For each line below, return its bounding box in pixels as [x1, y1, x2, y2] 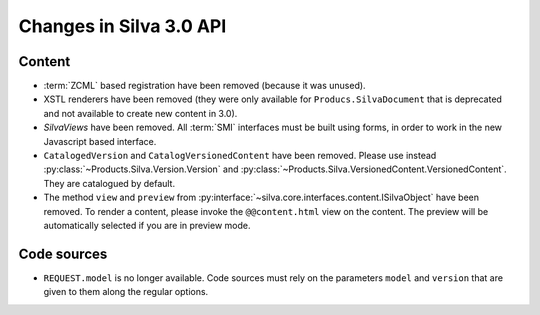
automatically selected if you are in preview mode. [43, 219, 251, 231]
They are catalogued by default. [43, 177, 175, 189]
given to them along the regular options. [43, 286, 209, 298]
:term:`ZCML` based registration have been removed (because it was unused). [43, 80, 366, 92]
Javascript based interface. [43, 135, 157, 147]
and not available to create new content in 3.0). [43, 107, 238, 119]
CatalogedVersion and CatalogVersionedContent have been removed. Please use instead [43, 150, 437, 162]
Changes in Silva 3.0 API [18, 15, 227, 37]
